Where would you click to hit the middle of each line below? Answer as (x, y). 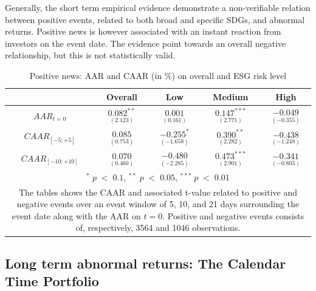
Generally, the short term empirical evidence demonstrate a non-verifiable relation (158, 7)
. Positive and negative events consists (233, 215)
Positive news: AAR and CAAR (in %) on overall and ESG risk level (158, 75)
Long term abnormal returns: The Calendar (146, 263)
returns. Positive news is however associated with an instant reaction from (143, 31)
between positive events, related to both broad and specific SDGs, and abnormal (155, 19)
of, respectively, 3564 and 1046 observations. (158, 228)
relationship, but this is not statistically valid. (90, 55)
